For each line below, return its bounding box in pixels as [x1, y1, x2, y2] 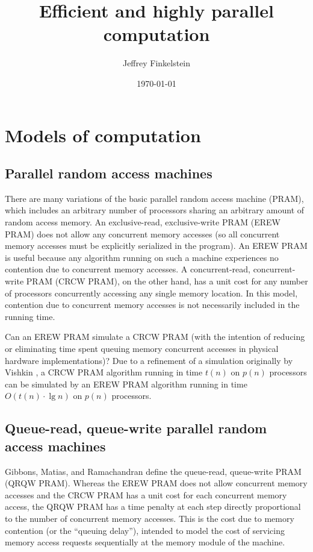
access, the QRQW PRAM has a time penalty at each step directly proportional [5, 500, 301, 513]
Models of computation [5, 122, 201, 147]
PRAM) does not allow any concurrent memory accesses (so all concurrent [5, 227, 280, 240]
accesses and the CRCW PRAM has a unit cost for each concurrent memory [5, 488, 287, 501]
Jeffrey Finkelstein [122, 57, 191, 69]
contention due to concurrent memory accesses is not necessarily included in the [5, 298, 300, 311]
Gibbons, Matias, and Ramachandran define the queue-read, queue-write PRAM [5, 465, 302, 477]
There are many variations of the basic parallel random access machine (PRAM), [5, 192, 304, 204]
